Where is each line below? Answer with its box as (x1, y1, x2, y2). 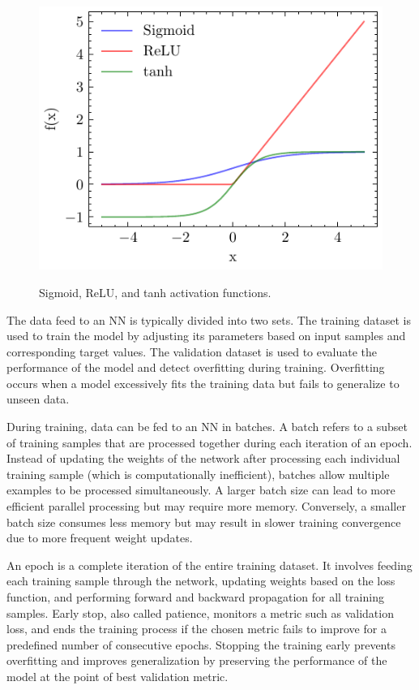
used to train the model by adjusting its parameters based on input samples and (6, 327, 406, 344)
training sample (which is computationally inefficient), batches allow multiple (6, 465, 390, 482)
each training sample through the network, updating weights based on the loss (6, 572, 395, 589)
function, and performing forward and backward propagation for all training (6, 589, 384, 606)
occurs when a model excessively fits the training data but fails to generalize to (6, 374, 400, 391)
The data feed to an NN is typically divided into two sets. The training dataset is (6, 311, 411, 328)
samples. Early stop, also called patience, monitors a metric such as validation (6, 604, 394, 621)
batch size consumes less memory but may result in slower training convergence (6, 513, 401, 530)
